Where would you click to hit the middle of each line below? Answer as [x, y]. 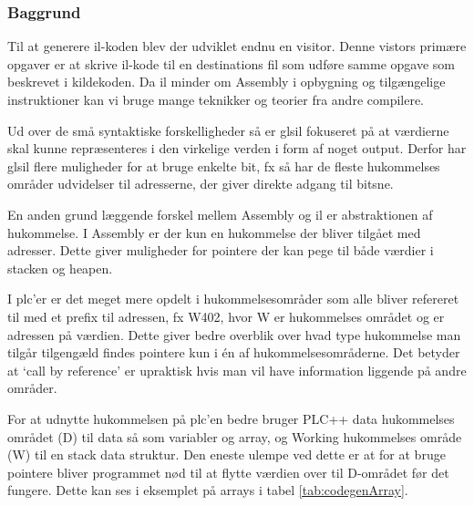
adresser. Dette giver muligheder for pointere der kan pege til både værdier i [221, 250]
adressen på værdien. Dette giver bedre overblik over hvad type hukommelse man [234, 334]
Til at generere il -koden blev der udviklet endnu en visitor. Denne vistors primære [237, 46]
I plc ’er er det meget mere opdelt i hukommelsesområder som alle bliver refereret [233, 299]
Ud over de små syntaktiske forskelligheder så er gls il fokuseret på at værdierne [228, 130]
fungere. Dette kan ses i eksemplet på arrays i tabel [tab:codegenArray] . [208, 490]
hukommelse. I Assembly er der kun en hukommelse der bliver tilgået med [214, 232]
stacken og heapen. [60, 268]
